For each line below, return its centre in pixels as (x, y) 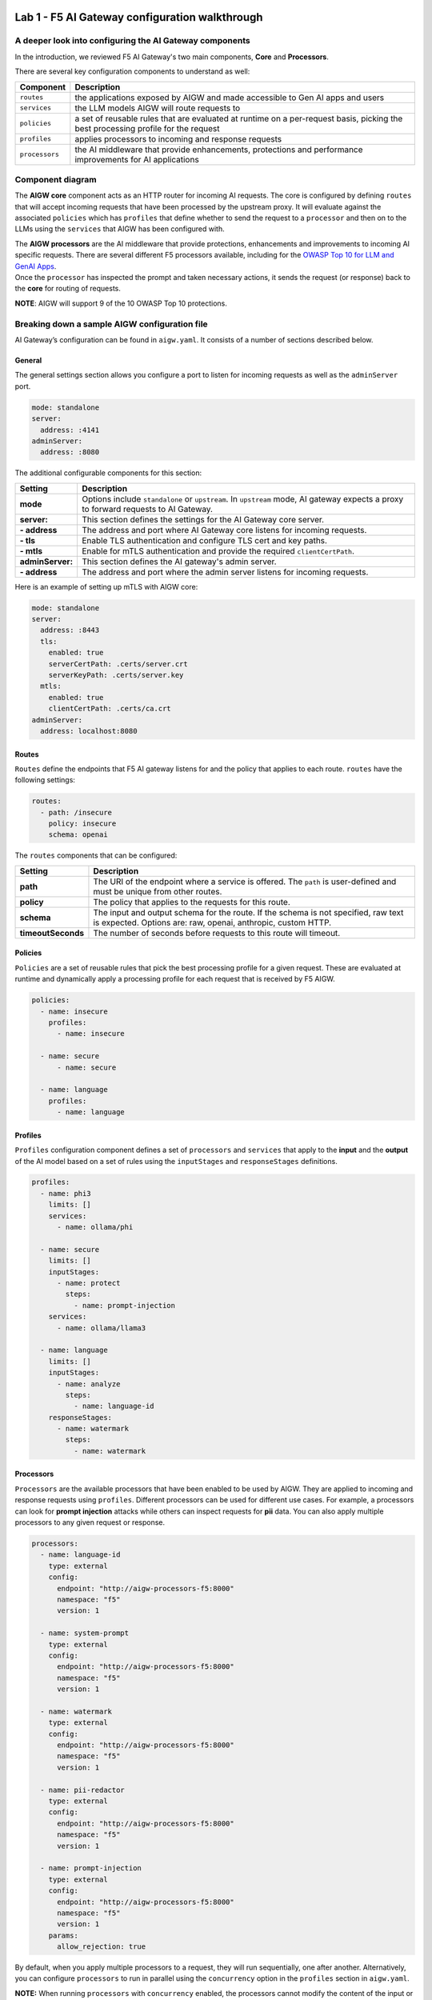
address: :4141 (70, 430)
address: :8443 (70, 630)
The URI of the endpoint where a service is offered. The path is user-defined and (245, 882)
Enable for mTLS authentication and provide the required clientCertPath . (218, 550)
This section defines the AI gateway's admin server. (179, 562)
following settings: (45, 780)
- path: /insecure (76, 812)
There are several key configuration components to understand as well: (132, 71)
